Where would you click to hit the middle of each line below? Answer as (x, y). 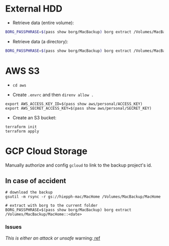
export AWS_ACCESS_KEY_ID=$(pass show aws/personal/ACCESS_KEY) (74, 104)
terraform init (21, 127)
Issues (14, 227)
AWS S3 (23, 71)
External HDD (34, 9)
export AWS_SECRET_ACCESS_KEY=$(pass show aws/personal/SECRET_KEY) (78, 108)
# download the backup (29, 192)
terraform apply (22, 131)
